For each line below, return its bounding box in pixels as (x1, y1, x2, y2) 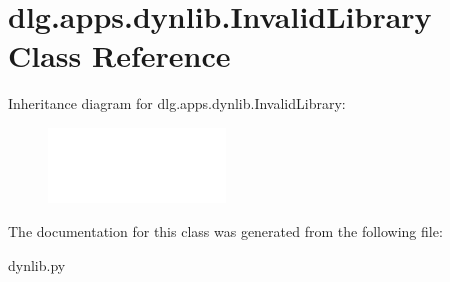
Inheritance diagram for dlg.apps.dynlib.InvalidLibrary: (8, 93, 346, 114)
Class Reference (8, 35, 231, 76)
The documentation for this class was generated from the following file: (8, 221, 443, 242)
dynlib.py (8, 254, 66, 275)
